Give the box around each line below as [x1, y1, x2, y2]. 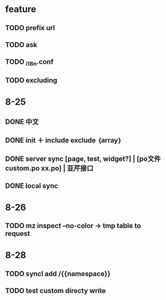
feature [5, 4, 36, 15]
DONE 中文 [5, 117, 39, 126]
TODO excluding [5, 76, 57, 84]
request [5, 230, 30, 238]
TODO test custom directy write [5, 286, 106, 295]
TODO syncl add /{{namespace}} [5, 269, 111, 278]
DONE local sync [5, 181, 58, 190]
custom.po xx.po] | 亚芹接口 [5, 164, 93, 173]
